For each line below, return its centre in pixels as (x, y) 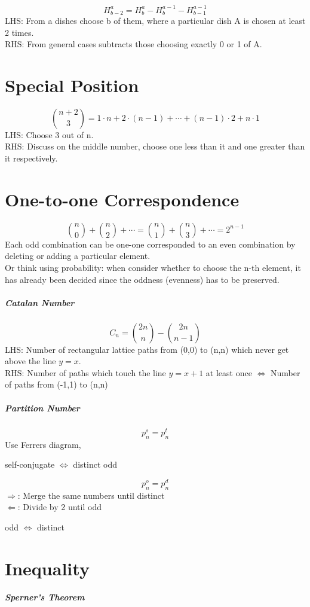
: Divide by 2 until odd (59, 507)
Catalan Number (40, 302)
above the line (30, 361)
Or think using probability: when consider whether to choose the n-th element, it (153, 267)
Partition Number (42, 408)
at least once (229, 372)
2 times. (19, 32)
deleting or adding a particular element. (78, 256)
